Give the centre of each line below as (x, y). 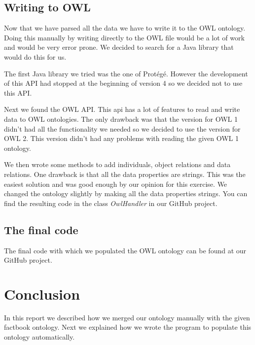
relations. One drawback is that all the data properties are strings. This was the (125, 174)
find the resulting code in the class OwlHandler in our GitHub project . (111, 203)
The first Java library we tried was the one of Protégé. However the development (126, 73)
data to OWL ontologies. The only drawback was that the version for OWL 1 (121, 119)
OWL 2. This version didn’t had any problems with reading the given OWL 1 (121, 138)
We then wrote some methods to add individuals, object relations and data (117, 164)
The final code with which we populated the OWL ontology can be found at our (125, 250)
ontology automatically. (39, 337)
